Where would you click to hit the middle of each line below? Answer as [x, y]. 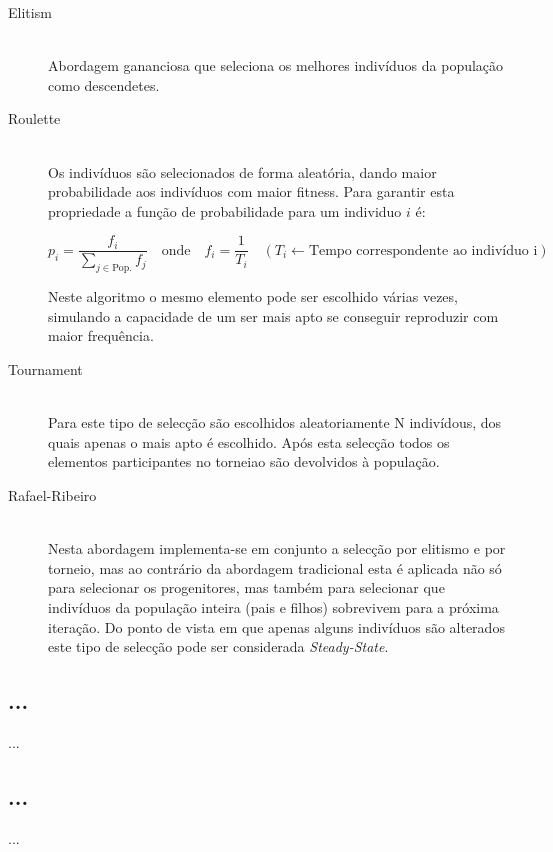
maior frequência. [101, 335]
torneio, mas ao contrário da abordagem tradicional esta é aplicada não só [275, 567]
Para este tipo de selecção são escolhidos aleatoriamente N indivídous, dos [275, 422]
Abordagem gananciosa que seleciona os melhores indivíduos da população [276, 65]
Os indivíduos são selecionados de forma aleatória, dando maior [242, 171]
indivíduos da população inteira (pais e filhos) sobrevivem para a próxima [273, 606]
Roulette [34, 118]
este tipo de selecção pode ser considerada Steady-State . [218, 646]
